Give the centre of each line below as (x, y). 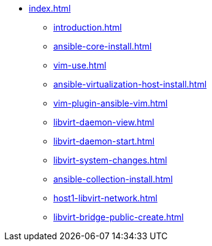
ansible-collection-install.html (113, 179)
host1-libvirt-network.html (105, 198)
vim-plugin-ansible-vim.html (111, 103)
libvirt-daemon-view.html (104, 122)
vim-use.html (80, 65)
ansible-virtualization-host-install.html (130, 84)
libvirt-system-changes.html (110, 160)
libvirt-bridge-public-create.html (119, 217)
